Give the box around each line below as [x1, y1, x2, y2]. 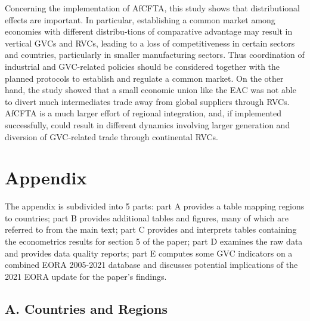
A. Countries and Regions [5, 299, 168, 317]
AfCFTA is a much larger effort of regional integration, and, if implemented [5, 107, 282, 119]
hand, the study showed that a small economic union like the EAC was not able [5, 84, 296, 96]
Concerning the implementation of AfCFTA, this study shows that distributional [5, 2, 300, 14]
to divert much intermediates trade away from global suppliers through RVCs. [5, 95, 290, 107]
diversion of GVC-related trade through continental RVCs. [5, 130, 219, 143]
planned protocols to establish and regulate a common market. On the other [5, 72, 284, 84]
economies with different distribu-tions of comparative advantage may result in [5, 25, 293, 38]
